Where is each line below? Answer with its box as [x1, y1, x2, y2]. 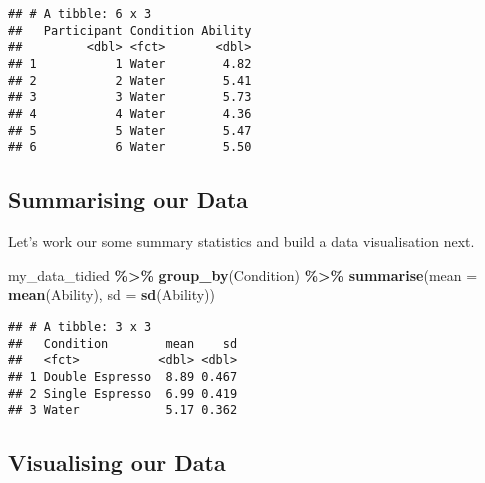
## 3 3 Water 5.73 [8, 90, 252, 105]
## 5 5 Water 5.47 [8, 123, 252, 138]
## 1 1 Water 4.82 [8, 56, 252, 71]
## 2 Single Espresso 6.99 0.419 [8, 386, 238, 401]
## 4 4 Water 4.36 [8, 106, 252, 121]
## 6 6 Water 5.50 [8, 140, 252, 155]
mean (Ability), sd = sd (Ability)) [8, 284, 216, 305]
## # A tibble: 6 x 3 [8, 7, 152, 21]
